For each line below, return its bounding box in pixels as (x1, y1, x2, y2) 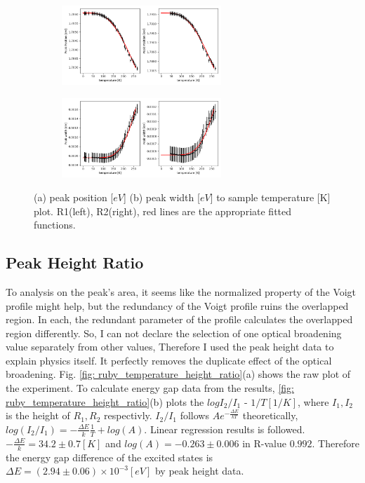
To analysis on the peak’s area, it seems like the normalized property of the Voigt (6, 284, 357, 299)
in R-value (242, 435, 286, 450)
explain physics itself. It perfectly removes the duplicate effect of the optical (6, 353, 332, 367)
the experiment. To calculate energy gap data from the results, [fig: (6, 381, 294, 395)
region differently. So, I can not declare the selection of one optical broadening (6, 325, 342, 340)
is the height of (6, 408, 70, 423)
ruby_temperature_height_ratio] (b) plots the (6, 394, 204, 409)
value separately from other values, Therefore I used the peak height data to (6, 339, 334, 354)
